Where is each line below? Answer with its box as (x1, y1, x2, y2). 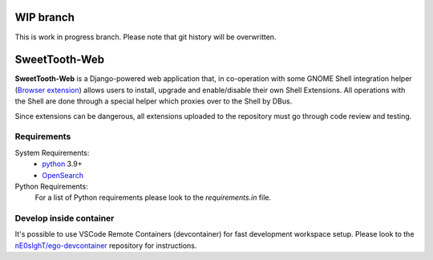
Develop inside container (14, 213, 115, 224)
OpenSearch (42, 170, 84, 180)
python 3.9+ (42, 159, 83, 169)
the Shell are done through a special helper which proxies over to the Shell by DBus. (14, 96, 293, 106)
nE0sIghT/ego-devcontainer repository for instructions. (14, 241, 197, 250)
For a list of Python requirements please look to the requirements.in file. (34, 193, 272, 202)
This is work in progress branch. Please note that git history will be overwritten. (14, 32, 277, 42)
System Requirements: (14, 148, 90, 157)
